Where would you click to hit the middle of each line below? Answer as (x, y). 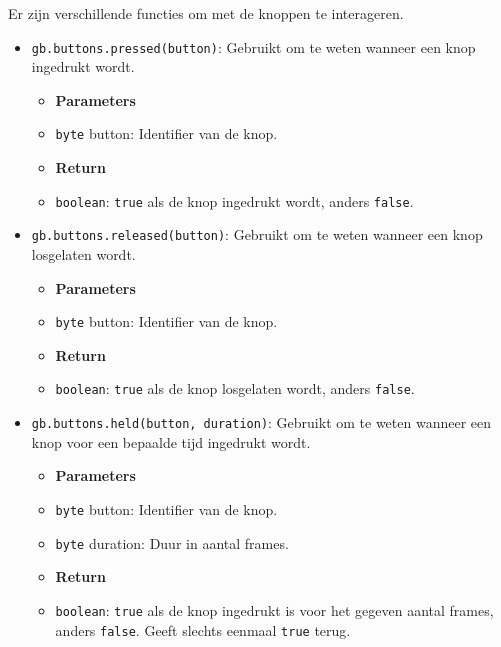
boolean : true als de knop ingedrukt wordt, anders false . (234, 200)
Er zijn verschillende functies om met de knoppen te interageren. (206, 13)
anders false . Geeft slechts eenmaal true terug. (203, 629)
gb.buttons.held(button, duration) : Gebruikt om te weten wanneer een (261, 422)
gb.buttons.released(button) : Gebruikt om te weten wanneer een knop (257, 234)
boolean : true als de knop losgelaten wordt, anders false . (235, 388)
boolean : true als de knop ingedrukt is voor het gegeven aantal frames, (274, 609)
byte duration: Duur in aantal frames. (172, 542)
